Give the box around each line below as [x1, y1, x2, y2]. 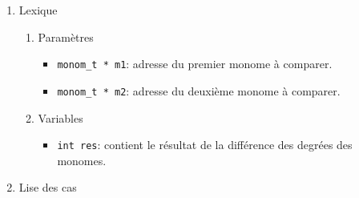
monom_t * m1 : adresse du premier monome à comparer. [57, 55, 333, 72]
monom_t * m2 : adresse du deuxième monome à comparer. [57, 82, 341, 99]
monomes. [57, 152, 107, 168]
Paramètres [38, 28, 94, 45]
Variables [38, 109, 83, 126]
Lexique [18, 2, 58, 18]
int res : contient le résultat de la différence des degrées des [57, 136, 353, 153]
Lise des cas [18, 179, 77, 196]
